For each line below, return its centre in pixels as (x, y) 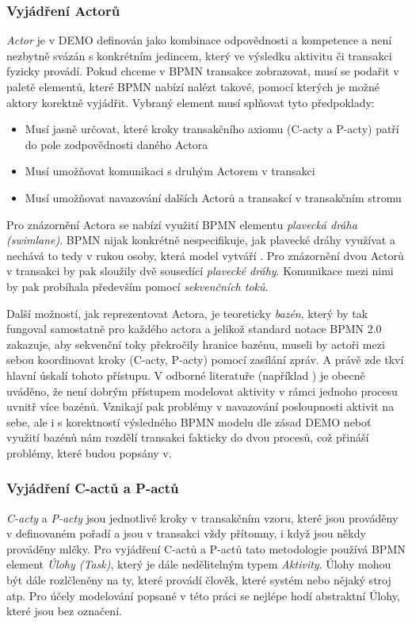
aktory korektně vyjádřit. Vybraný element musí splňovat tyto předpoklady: (191, 102)
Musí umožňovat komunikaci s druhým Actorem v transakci (170, 171)
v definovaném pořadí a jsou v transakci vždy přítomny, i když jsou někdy (186, 533)
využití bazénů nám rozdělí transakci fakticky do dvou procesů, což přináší (188, 437)
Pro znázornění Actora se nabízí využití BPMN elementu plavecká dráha (182, 224)
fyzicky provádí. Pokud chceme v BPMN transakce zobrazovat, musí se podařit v (203, 71)
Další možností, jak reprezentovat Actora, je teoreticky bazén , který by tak (187, 313)
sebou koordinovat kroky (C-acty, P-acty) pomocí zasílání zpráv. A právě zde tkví (205, 360)
